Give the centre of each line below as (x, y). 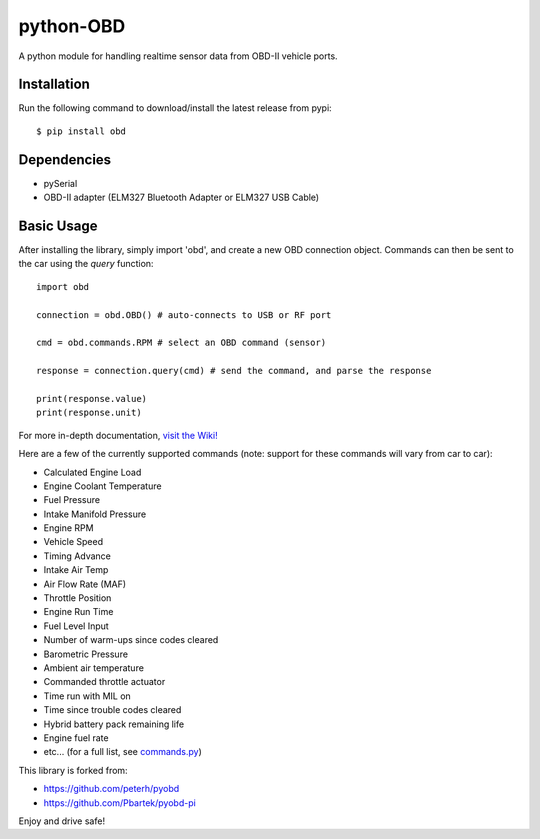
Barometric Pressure (86, 654)
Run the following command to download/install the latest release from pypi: (175, 108)
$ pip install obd (81, 131)
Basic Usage (58, 225)
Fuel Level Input (76, 626)
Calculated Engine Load (92, 472)
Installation (54, 84)
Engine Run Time (78, 612)
